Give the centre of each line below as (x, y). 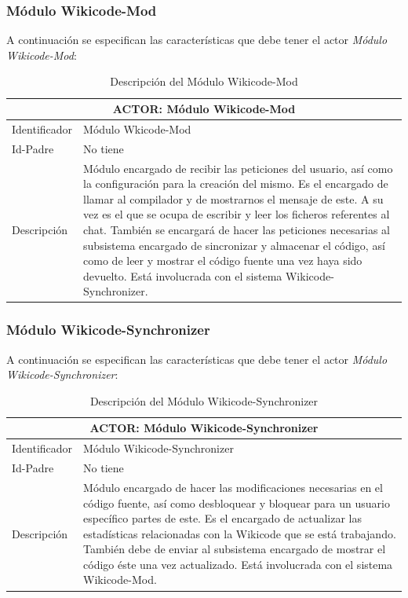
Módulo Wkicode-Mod (137, 128)
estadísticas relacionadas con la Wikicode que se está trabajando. (240, 533)
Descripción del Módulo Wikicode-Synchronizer (204, 400)
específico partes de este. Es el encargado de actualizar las (222, 518)
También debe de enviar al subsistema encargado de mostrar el (235, 549)
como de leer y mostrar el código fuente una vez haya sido (223, 260)
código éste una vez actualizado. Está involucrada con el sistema (238, 564)
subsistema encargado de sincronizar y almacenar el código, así (234, 245)
